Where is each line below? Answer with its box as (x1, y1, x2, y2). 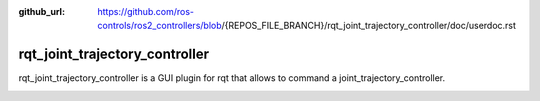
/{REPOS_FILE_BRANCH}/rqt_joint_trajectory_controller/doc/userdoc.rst (221, 20, 517, 32)
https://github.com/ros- (97, 6, 195, 17)
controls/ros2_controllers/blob (97, 20, 222, 32)
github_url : (18, 6, 65, 17)
